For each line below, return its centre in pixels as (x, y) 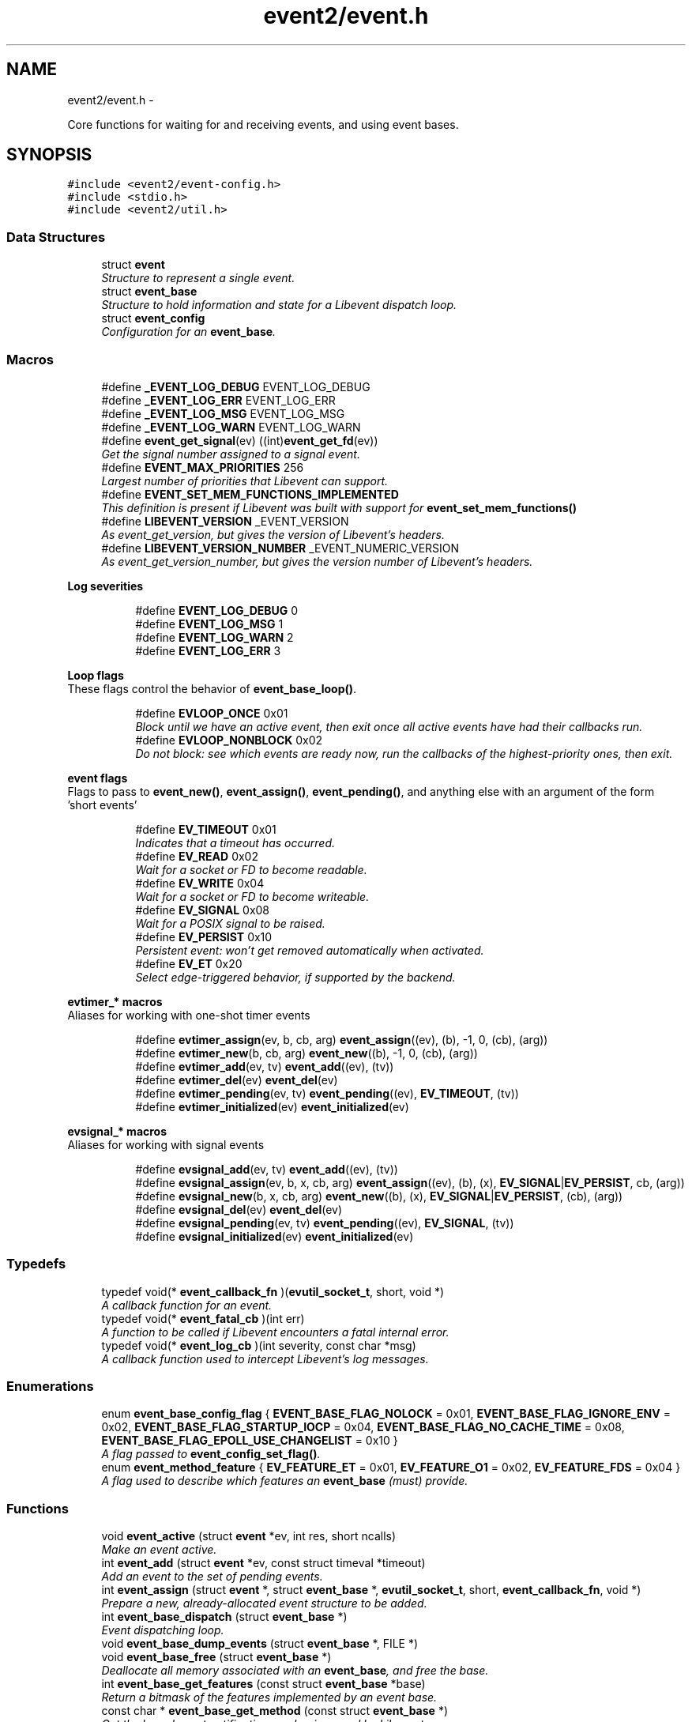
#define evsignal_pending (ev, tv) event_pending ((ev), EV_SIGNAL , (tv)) (325, 1223)
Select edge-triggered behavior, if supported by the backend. (295, 977)
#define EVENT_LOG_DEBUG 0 (217, 610)
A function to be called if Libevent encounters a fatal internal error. (275, 1332)
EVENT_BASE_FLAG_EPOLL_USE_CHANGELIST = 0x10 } (250, 1441)
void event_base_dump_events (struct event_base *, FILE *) (260, 1644)
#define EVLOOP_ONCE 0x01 (212, 713)
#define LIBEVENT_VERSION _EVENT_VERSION (225, 521)
